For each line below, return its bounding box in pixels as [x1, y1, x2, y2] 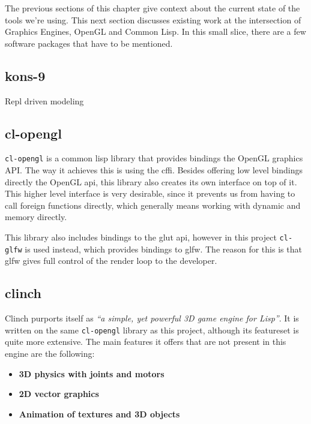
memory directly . [5, 211, 67, 223]
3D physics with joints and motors [19, 367, 165, 380]
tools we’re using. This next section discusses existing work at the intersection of [5, 13, 301, 26]
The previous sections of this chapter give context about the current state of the [5, 2, 300, 14]
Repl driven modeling [5, 94, 84, 107]
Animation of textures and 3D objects [19, 407, 180, 420]
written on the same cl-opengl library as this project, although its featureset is [5, 323, 299, 336]
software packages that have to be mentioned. [5, 37, 173, 49]
